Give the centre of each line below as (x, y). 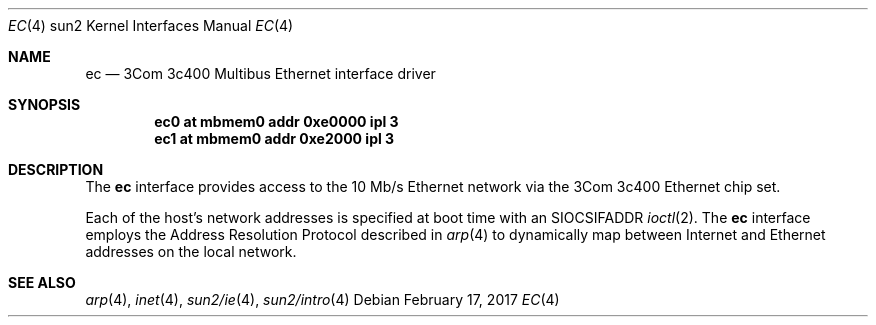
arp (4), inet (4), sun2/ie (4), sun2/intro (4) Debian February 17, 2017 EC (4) (322, 299)
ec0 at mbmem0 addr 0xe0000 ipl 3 (276, 121)
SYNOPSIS (44, 104)
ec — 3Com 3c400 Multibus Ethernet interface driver (260, 73)
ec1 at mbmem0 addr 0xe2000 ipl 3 (274, 138)
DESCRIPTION (56, 169)
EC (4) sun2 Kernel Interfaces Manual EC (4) (151, 25)
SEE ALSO (42, 282)
